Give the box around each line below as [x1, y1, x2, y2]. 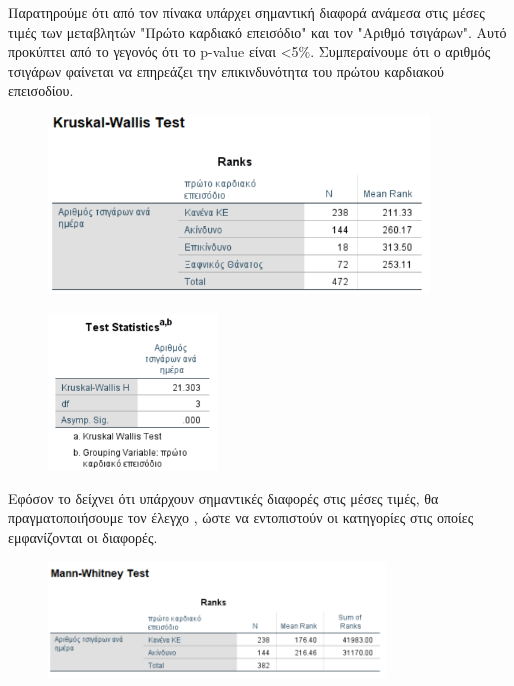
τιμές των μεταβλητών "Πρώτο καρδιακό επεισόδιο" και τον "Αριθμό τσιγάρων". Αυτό [8, 21, 507, 42]
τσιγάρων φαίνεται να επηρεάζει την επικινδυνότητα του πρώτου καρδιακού [8, 60, 444, 81]
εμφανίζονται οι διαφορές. [8, 526, 158, 547]
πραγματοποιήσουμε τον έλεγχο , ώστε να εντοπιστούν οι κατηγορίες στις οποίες [8, 507, 474, 528]
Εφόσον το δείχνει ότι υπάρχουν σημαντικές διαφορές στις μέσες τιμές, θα [8, 487, 439, 508]
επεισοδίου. [8, 80, 74, 101]
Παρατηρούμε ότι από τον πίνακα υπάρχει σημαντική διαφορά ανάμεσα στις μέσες [8, 2, 485, 22]
